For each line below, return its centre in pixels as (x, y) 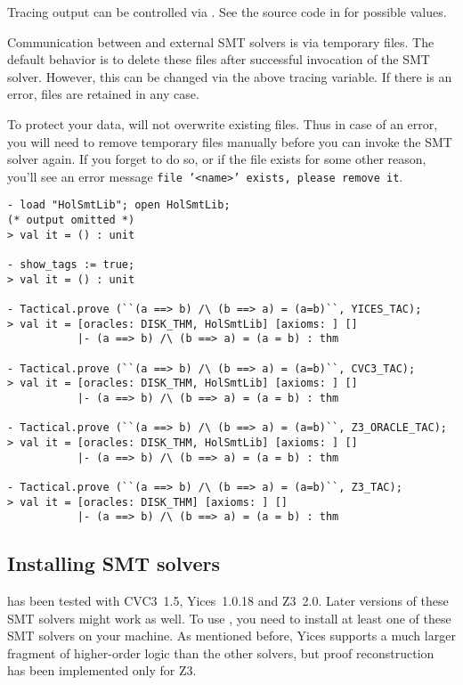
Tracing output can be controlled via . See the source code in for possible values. (227, 12)
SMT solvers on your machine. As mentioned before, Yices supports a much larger (231, 636)
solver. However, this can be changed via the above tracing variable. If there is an (230, 76)
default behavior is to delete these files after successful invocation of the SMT (219, 59)
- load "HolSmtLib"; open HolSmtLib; (119, 205)
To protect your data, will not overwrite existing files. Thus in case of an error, (223, 123)
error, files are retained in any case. (103, 94)
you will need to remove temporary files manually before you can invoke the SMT (230, 141)
